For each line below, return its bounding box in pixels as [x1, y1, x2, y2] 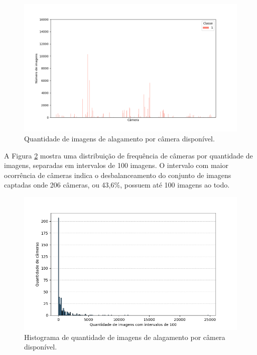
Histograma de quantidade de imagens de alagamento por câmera [24, 331, 225, 342]
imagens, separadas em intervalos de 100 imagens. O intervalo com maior [4, 160, 228, 170]
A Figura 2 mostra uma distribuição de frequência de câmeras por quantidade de [4, 150, 253, 160]
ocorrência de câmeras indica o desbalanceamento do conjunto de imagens [4, 169, 231, 180]
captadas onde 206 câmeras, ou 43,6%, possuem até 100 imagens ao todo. [4, 180, 230, 190]
